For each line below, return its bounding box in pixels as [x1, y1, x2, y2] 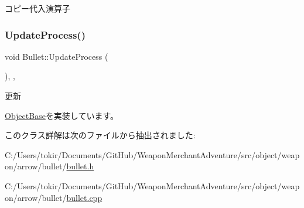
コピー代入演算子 [5, 2, 70, 14]
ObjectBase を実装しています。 [5, 109, 119, 121]
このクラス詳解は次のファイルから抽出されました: [5, 129, 196, 141]
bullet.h [66, 160, 94, 172]
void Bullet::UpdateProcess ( [5, 50, 108, 62]
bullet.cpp [66, 191, 103, 203]
